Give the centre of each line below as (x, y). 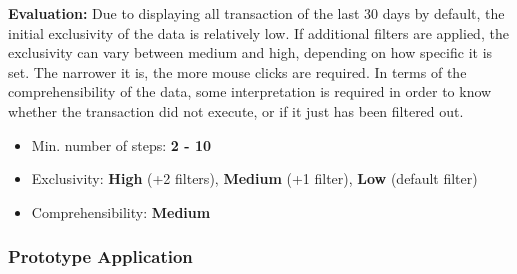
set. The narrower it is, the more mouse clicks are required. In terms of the (237, 71)
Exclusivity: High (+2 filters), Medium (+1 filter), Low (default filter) (254, 178)
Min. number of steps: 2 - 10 (121, 144)
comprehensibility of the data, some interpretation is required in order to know (250, 91)
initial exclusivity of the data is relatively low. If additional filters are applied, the (258, 32)
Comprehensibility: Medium (121, 211)
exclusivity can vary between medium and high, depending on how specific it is (250, 52)
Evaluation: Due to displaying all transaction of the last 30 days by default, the (256, 13)
